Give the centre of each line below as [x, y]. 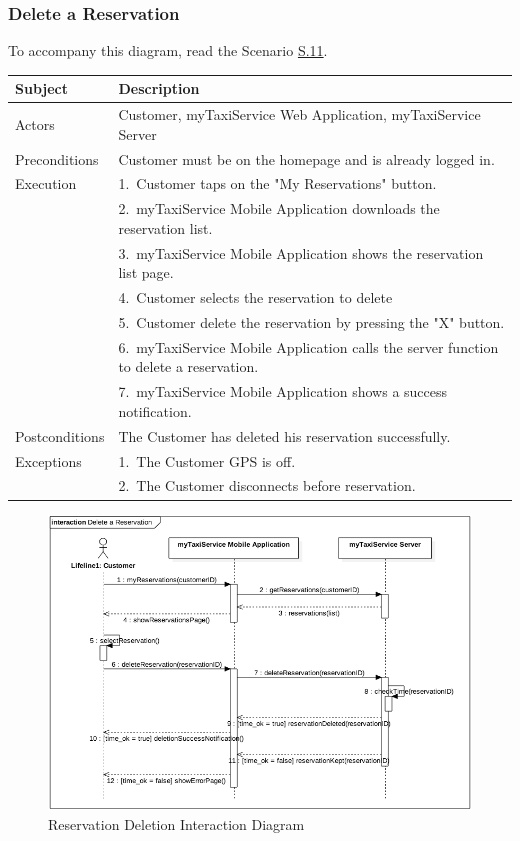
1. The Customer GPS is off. [207, 460]
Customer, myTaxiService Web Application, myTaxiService [299, 114]
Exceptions [48, 460]
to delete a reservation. [188, 366]
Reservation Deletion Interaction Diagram [176, 823]
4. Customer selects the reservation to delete [255, 297]
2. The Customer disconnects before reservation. [267, 485]
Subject [41, 88]
